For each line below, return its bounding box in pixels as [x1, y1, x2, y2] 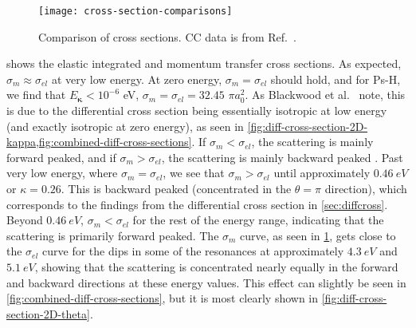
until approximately [273, 164, 371, 181]
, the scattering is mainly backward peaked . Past [161, 148, 403, 165]
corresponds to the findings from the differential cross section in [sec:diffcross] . [6, 196, 388, 212]
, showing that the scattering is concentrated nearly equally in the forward [34, 258, 398, 275]
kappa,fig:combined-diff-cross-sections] [6, 133, 192, 150]
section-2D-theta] [6, 305, 90, 322]
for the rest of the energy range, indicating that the [132, 211, 384, 228]
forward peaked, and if [6, 148, 116, 165]
